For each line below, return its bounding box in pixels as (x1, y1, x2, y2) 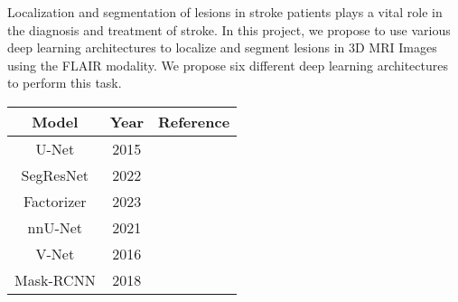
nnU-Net (27, 216, 83, 238)
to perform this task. (7, 73, 122, 92)
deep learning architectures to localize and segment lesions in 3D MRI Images (7, 38, 437, 57)
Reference (157, 110, 230, 132)
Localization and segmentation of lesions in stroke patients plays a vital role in (7, 3, 443, 21)
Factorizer (23, 190, 87, 212)
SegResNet (21, 164, 89, 185)
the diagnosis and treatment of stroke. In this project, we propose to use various (7, 20, 451, 39)
